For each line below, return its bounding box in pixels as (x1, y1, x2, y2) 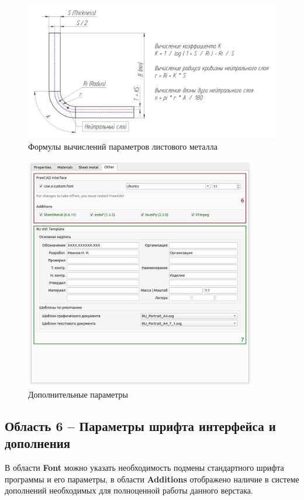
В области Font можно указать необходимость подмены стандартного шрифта (5, 461, 284, 474)
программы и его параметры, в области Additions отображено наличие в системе (5, 473, 299, 485)
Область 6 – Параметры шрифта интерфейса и (5, 417, 276, 435)
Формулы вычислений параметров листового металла (28, 140, 217, 153)
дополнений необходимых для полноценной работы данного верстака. (5, 484, 253, 496)
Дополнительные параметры (28, 388, 128, 401)
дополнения (5, 434, 71, 452)
